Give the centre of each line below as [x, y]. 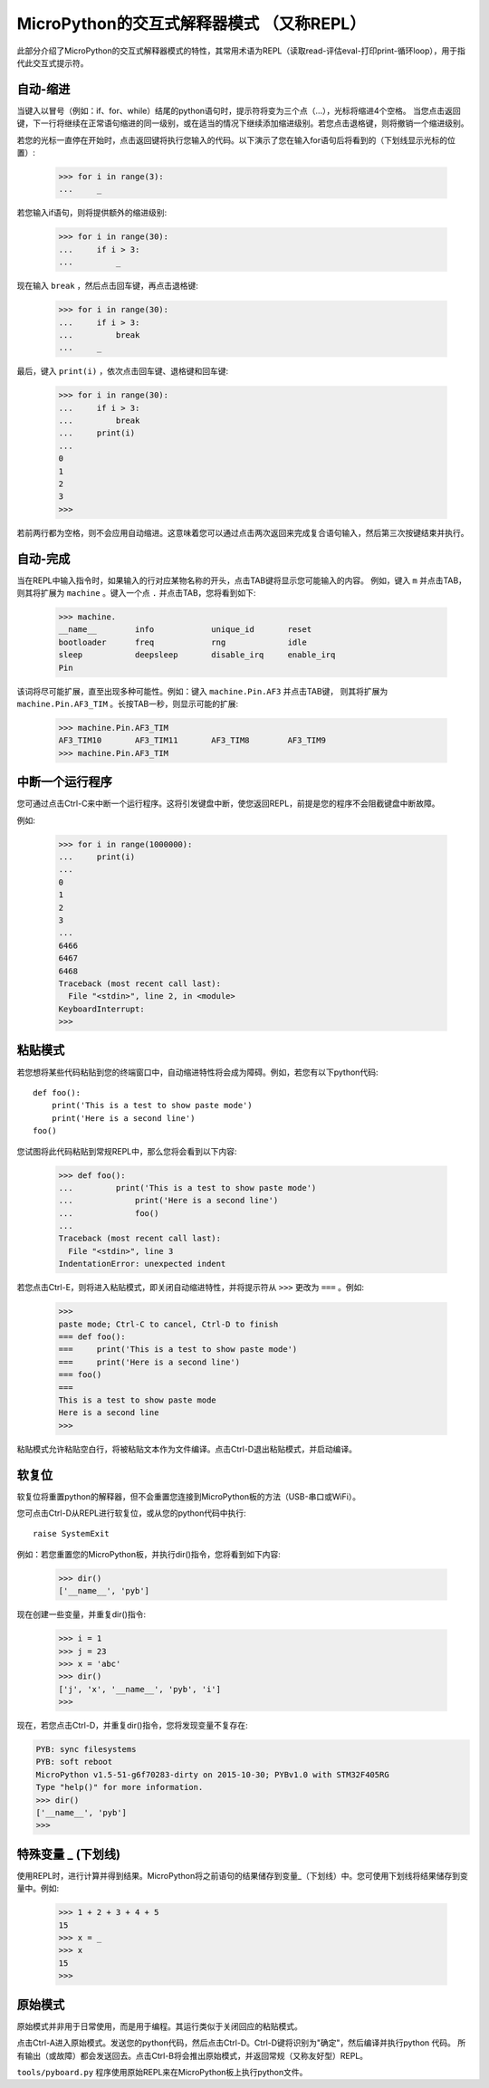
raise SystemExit [71, 1534]
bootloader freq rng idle [182, 642]
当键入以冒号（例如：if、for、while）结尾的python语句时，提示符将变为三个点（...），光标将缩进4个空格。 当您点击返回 [239, 110]
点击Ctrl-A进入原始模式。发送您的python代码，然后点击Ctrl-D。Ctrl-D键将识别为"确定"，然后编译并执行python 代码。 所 [241, 2043]
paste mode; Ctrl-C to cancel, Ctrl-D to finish [168, 1324]
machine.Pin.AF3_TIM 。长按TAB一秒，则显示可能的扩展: [128, 704]
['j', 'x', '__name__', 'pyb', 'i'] [140, 1689]
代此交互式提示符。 [53, 62]
